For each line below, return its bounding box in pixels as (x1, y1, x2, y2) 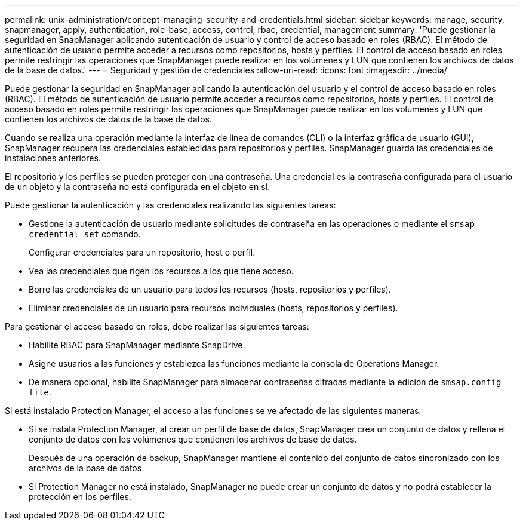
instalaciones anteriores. (5, 153, 101, 163)
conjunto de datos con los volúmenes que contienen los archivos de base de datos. (29, 434, 357, 444)
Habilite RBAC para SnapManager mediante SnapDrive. (29, 340, 245, 350)
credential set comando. (29, 229, 141, 239)
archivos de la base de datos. (29, 463, 144, 473)
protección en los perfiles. (29, 492, 131, 502)
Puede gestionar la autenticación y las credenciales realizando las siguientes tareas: (5, 200, 336, 210)
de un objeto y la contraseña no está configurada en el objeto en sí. (5, 182, 270, 192)
